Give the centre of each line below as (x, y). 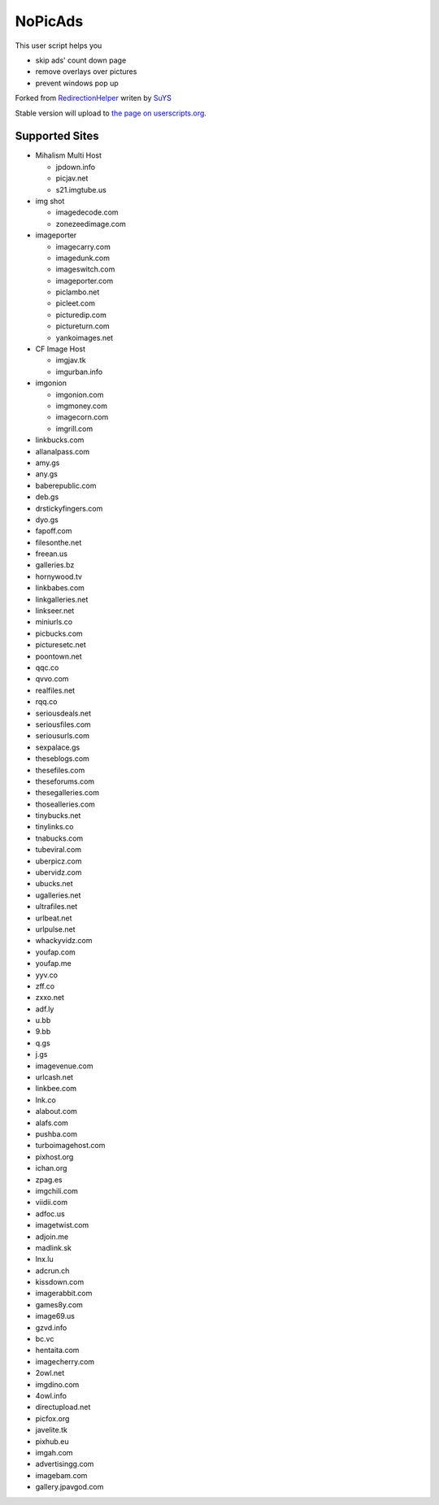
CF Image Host (60, 349)
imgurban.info (79, 372)
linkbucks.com (60, 440)
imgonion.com (80, 394)
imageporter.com (85, 281)
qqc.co (47, 668)
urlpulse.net (55, 929)
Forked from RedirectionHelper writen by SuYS (93, 98)
